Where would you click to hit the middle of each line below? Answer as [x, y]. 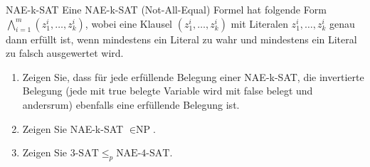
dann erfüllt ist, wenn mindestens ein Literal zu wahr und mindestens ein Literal [181, 39]
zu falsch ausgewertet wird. [65, 53]
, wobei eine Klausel [129, 23]
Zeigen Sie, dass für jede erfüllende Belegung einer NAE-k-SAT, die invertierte [193, 76]
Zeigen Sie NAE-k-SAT [73, 128]
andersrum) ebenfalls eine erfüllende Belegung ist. [131, 104]
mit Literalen [259, 23]
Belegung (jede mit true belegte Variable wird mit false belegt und [168, 91]
